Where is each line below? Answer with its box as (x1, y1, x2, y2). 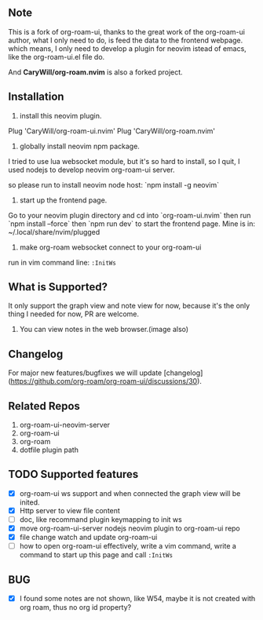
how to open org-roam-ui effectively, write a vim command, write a (19, 542, 237, 551)
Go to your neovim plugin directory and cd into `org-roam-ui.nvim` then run (8, 210, 251, 220)
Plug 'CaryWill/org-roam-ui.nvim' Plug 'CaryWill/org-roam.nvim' (8, 126, 216, 136)
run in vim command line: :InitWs (8, 257, 116, 267)
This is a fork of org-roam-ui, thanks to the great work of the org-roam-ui (8, 27, 246, 36)
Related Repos (8, 399, 81, 413)
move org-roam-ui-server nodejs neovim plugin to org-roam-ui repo (19, 523, 241, 533)
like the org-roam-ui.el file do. (8, 52, 105, 61)
